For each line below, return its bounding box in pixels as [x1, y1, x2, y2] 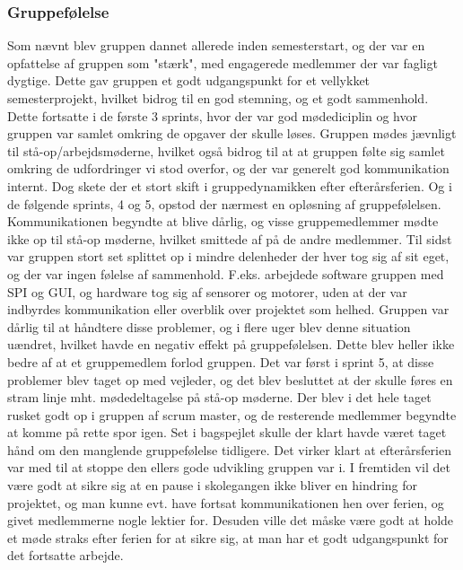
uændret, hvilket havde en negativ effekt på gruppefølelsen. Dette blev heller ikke [7, 335, 455, 354]
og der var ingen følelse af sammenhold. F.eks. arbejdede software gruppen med [7, 264, 444, 283]
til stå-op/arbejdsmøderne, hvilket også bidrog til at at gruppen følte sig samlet [7, 141, 445, 160]
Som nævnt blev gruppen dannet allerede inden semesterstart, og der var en [7, 36, 425, 55]
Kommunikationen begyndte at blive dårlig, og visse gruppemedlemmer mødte [7, 212, 439, 231]
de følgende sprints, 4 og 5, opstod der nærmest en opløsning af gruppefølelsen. [7, 194, 441, 213]
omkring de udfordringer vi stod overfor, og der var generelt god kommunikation [7, 159, 450, 178]
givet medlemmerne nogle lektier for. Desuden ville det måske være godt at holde [7, 511, 454, 530]
